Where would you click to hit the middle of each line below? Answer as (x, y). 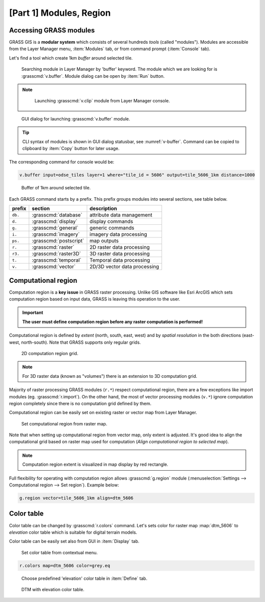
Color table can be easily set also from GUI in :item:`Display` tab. (74, 542)
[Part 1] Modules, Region (60, 13)
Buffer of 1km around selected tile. (56, 188)
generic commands (112, 228)
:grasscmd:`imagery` (56, 235)
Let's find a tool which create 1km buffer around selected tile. (71, 58)
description (103, 209)
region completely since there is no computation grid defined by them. (80, 403)
